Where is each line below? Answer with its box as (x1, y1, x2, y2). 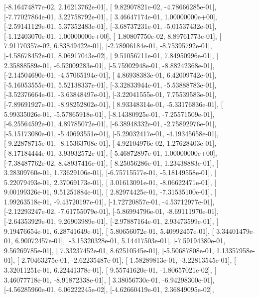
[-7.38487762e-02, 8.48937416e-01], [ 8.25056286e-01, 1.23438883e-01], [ (4, 157, 219, 168)
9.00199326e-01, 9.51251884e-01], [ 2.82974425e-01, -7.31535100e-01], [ (4, 187, 217, 197)
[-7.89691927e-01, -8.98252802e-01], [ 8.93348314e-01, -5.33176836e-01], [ (4, 99, 223, 109)
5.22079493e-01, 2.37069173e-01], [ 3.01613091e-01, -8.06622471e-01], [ (4, 177, 217, 187)
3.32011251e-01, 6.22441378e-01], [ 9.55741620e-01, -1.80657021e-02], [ (4, 265, 217, 275)
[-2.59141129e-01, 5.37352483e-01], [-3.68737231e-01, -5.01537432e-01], (4, 21, 217, 31)
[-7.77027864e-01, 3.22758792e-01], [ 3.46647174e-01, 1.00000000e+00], (4, 11, 217, 21)
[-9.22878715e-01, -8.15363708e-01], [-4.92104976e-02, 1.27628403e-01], (4, 138, 217, 148)
